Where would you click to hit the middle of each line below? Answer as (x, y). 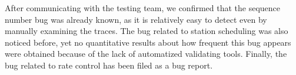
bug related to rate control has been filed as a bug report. (109, 65)
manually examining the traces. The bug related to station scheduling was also (147, 31)
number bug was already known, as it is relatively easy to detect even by (136, 19)
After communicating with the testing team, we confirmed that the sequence (143, 8)
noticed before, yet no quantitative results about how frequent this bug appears (148, 42)
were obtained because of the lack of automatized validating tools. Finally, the (146, 54)
